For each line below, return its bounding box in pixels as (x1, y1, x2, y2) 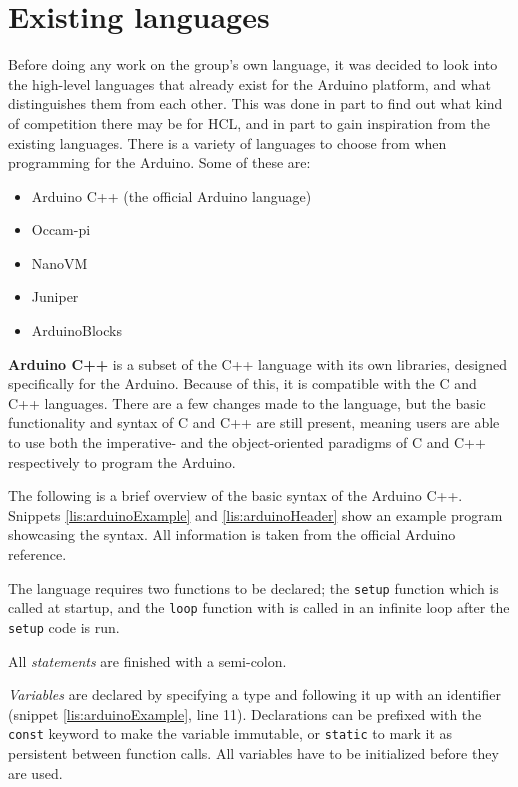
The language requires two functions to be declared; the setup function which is (8, 577, 499, 598)
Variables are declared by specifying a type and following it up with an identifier (8, 684, 501, 705)
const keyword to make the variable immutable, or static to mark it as (8, 723, 453, 744)
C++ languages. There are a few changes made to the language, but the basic (8, 392, 486, 413)
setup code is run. (8, 616, 120, 637)
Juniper (31, 286, 79, 307)
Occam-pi (31, 219, 91, 240)
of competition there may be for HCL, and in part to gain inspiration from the (8, 112, 490, 133)
